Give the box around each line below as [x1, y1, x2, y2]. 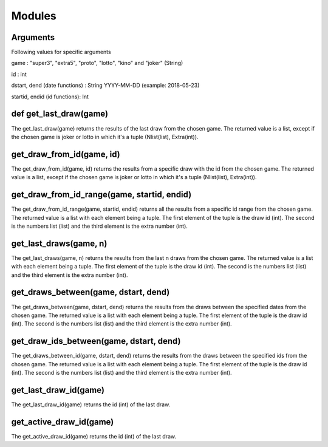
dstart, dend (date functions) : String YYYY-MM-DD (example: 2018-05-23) [11, 82, 200, 89]
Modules [11, 9, 57, 22]
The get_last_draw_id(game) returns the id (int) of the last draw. [11, 401, 171, 408]
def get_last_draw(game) [11, 109, 109, 119]
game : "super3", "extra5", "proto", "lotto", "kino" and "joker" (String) [11, 60, 183, 67]
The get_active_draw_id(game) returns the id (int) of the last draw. [11, 432, 176, 440]
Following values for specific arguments [11, 49, 112, 56]
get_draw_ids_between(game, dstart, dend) [11, 336, 181, 346]
